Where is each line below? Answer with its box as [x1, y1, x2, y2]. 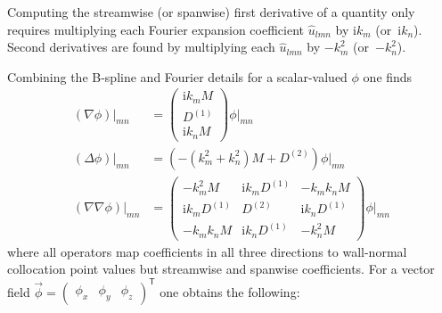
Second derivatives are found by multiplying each [7, 37, 275, 56]
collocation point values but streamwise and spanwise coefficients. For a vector [7, 259, 435, 278]
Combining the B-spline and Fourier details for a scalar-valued [7, 67, 348, 86]
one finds [363, 67, 413, 86]
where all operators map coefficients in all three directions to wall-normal [7, 242, 407, 260]
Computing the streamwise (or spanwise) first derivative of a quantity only [7, 3, 415, 21]
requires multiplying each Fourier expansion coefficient [7, 20, 305, 38]
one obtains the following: [160, 282, 300, 301]
